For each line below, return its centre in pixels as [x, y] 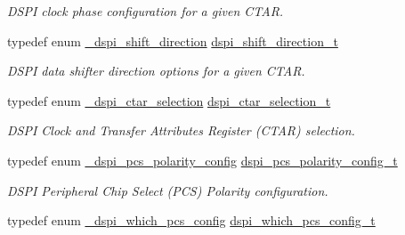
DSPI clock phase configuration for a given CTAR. [146, 11]
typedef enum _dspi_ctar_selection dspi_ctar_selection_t [169, 100]
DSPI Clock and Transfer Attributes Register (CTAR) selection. [181, 130]
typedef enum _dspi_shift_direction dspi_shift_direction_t [173, 41]
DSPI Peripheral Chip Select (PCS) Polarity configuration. [168, 190]
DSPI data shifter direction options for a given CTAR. [156, 71]
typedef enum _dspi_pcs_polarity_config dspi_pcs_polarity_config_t [202, 160]
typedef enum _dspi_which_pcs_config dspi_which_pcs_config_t [191, 220]
